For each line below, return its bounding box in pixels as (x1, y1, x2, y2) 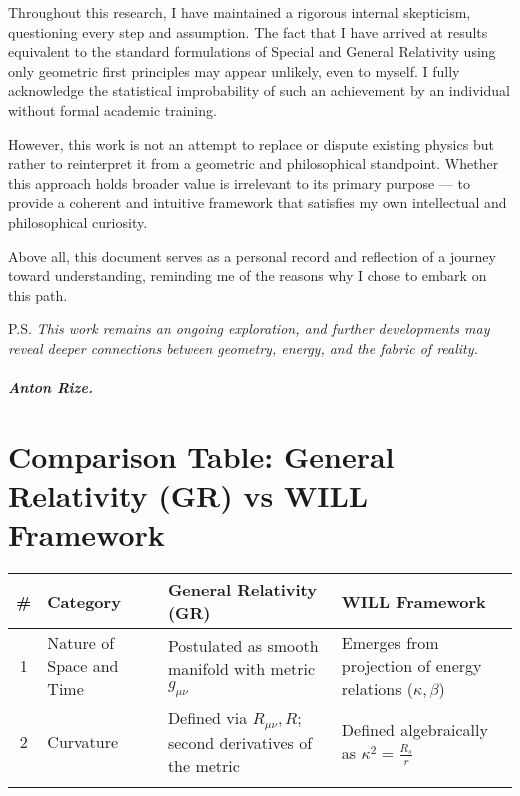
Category (47, 589, 121, 613)
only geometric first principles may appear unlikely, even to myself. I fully (8, 60, 460, 81)
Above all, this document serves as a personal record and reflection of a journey (8, 245, 496, 266)
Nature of (47, 631, 115, 655)
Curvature (47, 730, 119, 754)
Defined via (167, 706, 248, 730)
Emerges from (341, 631, 439, 655)
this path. (8, 284, 68, 305)
